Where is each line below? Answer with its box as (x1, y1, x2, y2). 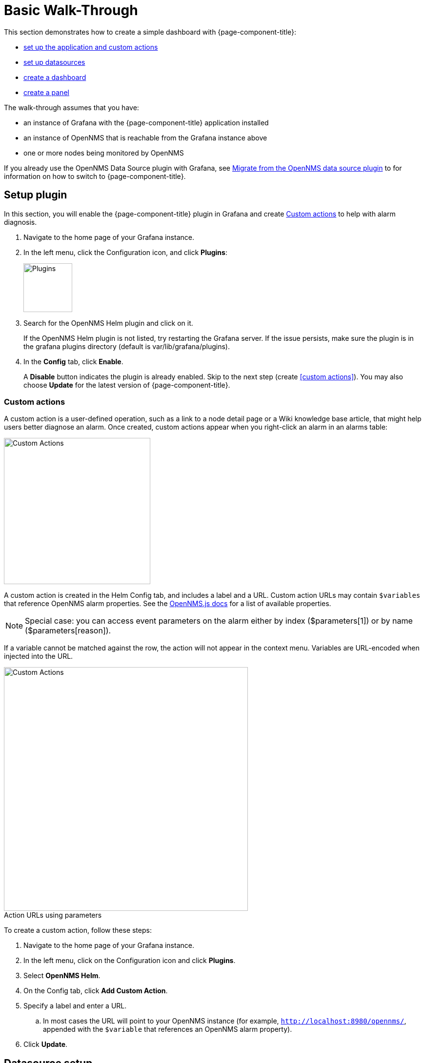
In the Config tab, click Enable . (23, 357, 123, 366)
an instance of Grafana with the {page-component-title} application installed (23, 118, 269, 127)
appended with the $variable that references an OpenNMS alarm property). (43, 1025, 292, 1034)
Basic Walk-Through (4, 2, 138, 19)
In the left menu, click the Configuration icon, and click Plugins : (23, 248, 227, 256)
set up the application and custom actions (23, 42, 158, 51)
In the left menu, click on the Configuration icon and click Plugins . (23, 956, 236, 965)
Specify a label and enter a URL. (23, 1002, 127, 1010)
